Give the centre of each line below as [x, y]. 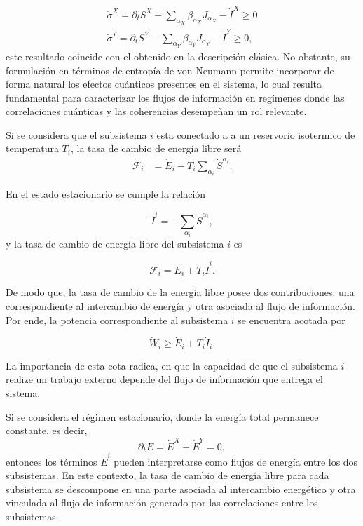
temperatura [32, 148]
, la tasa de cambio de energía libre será [156, 148]
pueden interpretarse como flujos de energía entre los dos [236, 461]
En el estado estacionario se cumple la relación [106, 194]
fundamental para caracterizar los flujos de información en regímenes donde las [175, 97]
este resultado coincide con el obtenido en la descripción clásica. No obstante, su [178, 56]
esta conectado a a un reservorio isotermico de [256, 134]
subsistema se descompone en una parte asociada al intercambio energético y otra [181, 488]
